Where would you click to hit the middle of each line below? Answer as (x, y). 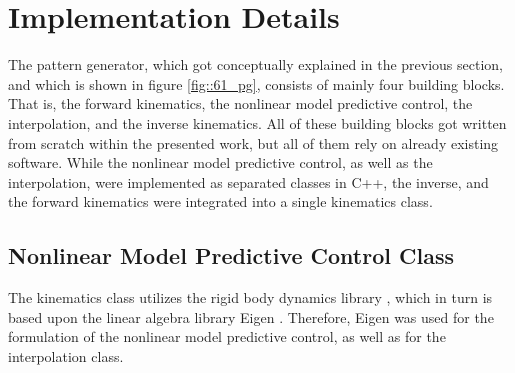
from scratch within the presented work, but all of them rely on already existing (253, 142)
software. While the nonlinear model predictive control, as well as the (220, 162)
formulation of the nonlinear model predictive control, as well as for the (227, 336)
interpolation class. (66, 355)
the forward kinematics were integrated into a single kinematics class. (220, 201)
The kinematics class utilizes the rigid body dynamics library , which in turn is (250, 297)
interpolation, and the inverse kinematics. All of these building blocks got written (257, 122)
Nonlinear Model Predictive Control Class (231, 255)
